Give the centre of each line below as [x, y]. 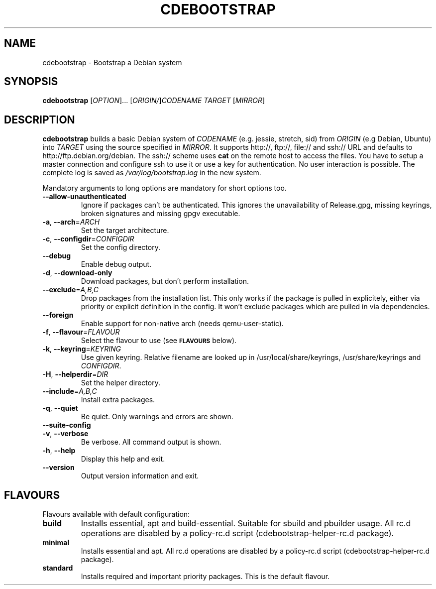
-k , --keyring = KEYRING [82, 349]
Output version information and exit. [140, 476]
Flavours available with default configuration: [116, 514]
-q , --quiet [60, 408]
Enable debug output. [116, 264]
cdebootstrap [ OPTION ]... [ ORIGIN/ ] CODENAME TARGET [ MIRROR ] [154, 101]
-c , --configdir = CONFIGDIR [88, 239]
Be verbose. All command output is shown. [151, 442]
